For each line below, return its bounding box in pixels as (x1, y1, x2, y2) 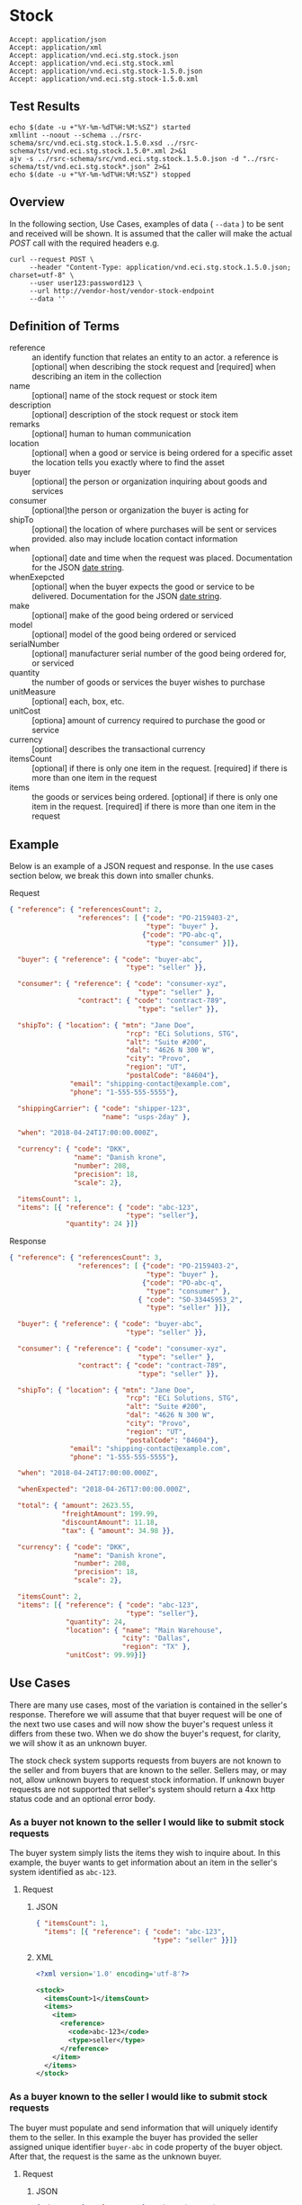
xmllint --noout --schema (9, 130, 106, 139)
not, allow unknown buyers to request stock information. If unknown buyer (9, 1774, 285, 1785)
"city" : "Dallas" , (121, 1634, 191, 1643)
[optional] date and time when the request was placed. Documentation (31, 552, 293, 563)
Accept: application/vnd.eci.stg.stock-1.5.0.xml (9, 74, 200, 84)
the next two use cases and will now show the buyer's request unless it (9, 1718, 273, 1729)
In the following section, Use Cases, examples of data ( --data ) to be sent (9, 218, 285, 229)
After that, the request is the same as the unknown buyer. (9, 2151, 222, 2162)
